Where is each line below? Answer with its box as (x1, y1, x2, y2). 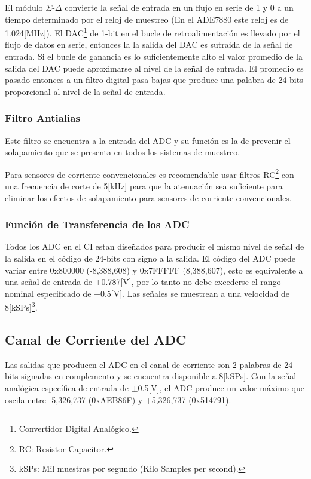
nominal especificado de (5, 287, 92, 299)
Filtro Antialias (5, 110, 80, 125)
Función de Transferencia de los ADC (5, 217, 190, 232)
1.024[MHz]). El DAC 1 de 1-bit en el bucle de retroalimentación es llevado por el (5, 25, 300, 39)
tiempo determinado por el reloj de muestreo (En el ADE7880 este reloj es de (5, 13, 289, 25)
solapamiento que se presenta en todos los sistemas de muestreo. (5, 146, 240, 158)
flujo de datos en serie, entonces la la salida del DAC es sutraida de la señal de (5, 38, 293, 51)
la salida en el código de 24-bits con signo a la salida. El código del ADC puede (5, 252, 296, 265)
